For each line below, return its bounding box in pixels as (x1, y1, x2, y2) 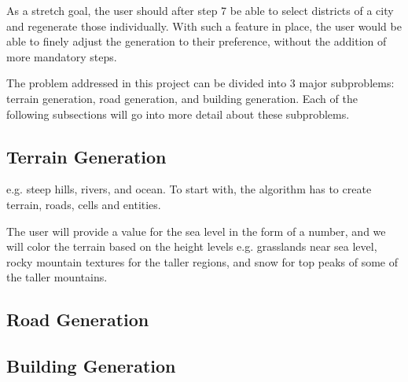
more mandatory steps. (6, 48, 117, 64)
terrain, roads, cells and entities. (6, 196, 161, 212)
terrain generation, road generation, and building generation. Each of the (6, 90, 358, 106)
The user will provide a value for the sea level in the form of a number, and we (6, 222, 386, 239)
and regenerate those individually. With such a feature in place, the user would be (6, 17, 402, 34)
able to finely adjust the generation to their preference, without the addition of (6, 33, 387, 50)
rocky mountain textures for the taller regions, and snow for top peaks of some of (6, 253, 399, 270)
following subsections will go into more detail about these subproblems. (6, 105, 350, 122)
